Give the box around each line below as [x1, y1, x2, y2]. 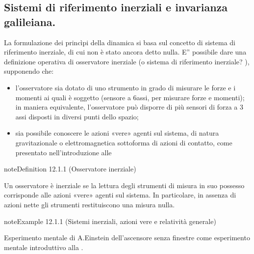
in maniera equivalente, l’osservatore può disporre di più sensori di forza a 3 [15, 102, 244, 112]
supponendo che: [4, 66, 54, 76]
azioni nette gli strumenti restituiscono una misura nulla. [4, 199, 175, 209]
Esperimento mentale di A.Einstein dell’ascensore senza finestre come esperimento [4, 232, 250, 243]
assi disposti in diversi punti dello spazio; [15, 111, 139, 121]
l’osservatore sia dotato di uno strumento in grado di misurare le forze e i [15, 82, 236, 92]
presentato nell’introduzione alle [15, 147, 112, 157]
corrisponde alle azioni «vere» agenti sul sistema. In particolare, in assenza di [4, 190, 236, 200]
